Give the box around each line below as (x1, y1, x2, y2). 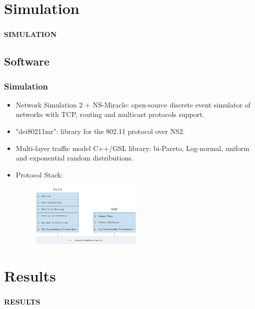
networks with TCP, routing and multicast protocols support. (15, 109, 204, 119)
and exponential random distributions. (15, 152, 133, 163)
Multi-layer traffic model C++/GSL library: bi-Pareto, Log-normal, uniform (15, 142, 249, 153)
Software (4, 53, 50, 69)
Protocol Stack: (15, 169, 63, 179)
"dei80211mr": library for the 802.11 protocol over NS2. (15, 126, 185, 136)
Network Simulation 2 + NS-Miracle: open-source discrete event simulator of (15, 99, 250, 109)
